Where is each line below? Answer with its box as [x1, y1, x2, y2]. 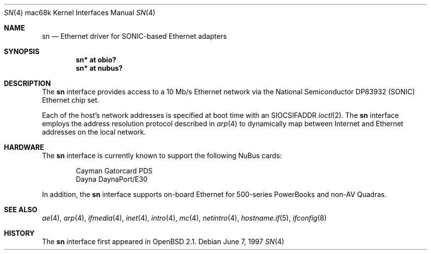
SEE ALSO [4, 205, 37, 214]
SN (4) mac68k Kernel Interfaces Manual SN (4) [4, 8, 155, 17]
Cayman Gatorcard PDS [76, 167, 153, 175]
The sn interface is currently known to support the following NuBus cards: [42, 151, 282, 160]
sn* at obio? [76, 56, 117, 64]
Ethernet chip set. [42, 96, 99, 104]
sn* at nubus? [76, 64, 123, 72]
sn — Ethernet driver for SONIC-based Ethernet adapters [42, 32, 227, 40]
